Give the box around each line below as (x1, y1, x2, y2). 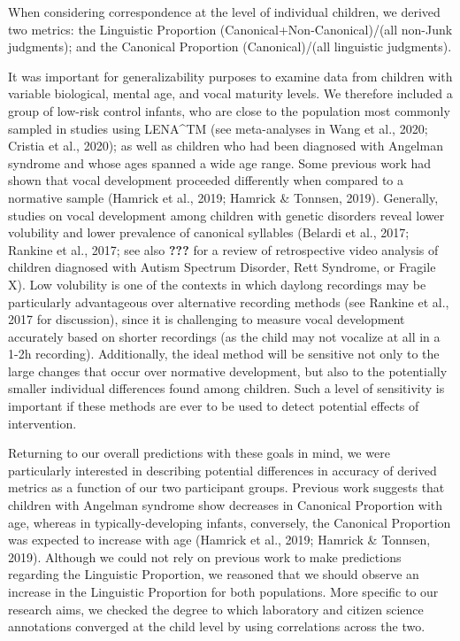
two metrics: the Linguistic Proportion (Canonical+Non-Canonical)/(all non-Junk (8, 19, 453, 38)
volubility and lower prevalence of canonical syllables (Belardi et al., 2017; (8, 223, 410, 242)
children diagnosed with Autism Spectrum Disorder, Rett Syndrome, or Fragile (8, 258, 436, 276)
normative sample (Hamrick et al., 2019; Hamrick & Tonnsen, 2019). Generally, (8, 188, 439, 206)
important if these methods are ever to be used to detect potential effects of (8, 397, 419, 415)
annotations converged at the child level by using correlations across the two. (8, 617, 425, 636)
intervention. (8, 413, 77, 432)
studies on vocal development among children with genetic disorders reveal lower (8, 205, 445, 224)
